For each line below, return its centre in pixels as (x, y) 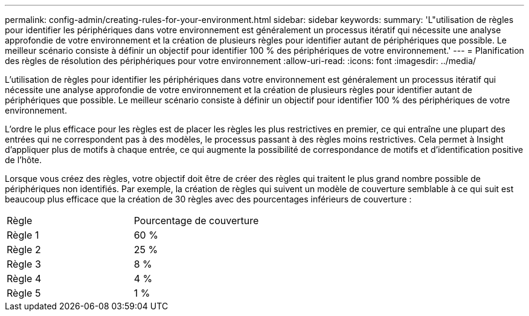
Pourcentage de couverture (196, 221)
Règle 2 (24, 250)
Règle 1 (23, 235)
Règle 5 (24, 293)
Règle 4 (24, 279)
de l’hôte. (24, 160)
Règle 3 (24, 264)
